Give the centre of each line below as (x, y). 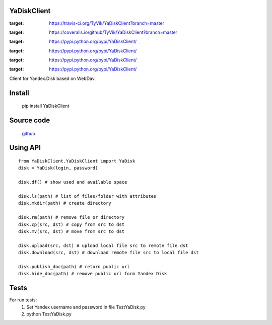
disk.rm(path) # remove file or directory (72, 217)
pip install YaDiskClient (46, 106)
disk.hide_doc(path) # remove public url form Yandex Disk (93, 274)
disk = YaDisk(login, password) (58, 168)
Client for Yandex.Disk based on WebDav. (52, 78)
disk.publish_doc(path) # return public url (74, 266)
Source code (30, 120)
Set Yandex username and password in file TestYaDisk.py (86, 307)
